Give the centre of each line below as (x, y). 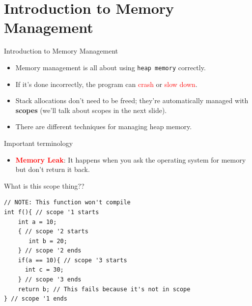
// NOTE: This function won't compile (67, 203)
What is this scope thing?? (44, 185)
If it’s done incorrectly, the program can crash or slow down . (106, 84)
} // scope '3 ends (50, 280)
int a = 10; (37, 222)
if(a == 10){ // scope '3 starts (72, 260)
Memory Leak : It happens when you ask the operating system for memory (131, 159)
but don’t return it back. (53, 169)
